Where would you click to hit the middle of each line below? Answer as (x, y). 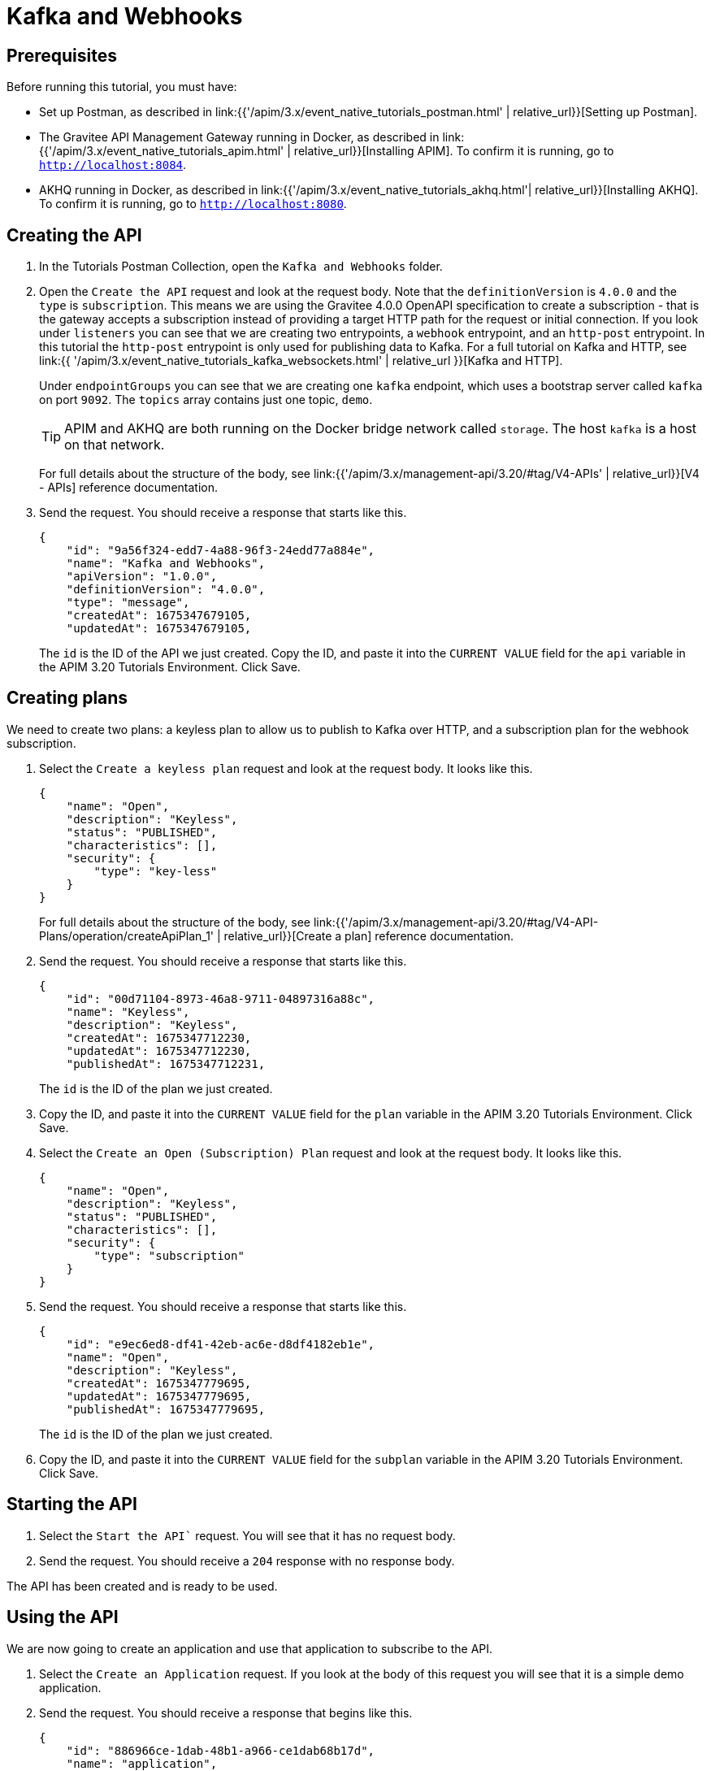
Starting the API (72, 1504)
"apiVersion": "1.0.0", (142, 577)
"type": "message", (128, 603)
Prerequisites (62, 55)
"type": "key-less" (156, 871)
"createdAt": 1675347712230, (159, 1037)
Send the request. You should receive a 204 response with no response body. (247, 1560)
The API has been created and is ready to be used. (142, 1586)
